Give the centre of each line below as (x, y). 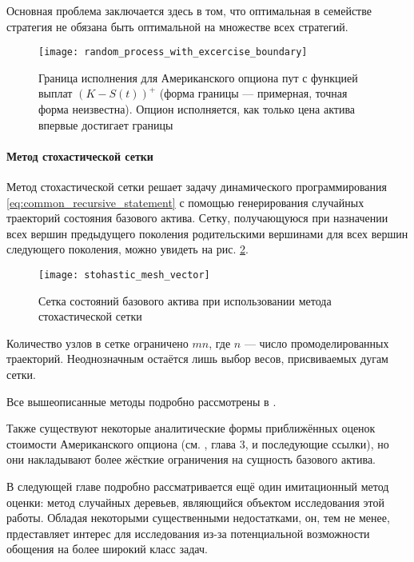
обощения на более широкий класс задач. (107, 549)
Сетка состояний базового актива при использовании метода (185, 300)
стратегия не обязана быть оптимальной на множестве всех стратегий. (177, 26)
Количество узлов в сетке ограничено (98, 343)
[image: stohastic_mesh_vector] (124, 275)
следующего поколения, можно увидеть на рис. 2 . (127, 249)
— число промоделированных (316, 343)
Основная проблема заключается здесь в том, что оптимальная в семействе (189, 10)
